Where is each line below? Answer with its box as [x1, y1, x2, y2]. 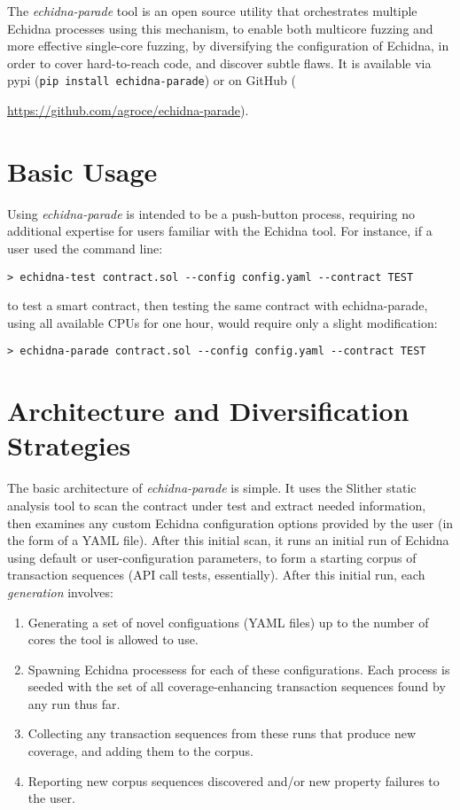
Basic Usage [7, 152, 158, 189]
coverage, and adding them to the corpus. [27, 742, 253, 760]
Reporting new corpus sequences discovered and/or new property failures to [27, 771, 440, 790]
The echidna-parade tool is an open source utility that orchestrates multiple [7, 2, 417, 19]
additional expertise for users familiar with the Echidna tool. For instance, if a [7, 222, 433, 240]
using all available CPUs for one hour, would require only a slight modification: [7, 313, 438, 331]
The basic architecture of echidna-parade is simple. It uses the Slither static [7, 479, 417, 497]
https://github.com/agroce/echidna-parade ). [7, 101, 249, 120]
